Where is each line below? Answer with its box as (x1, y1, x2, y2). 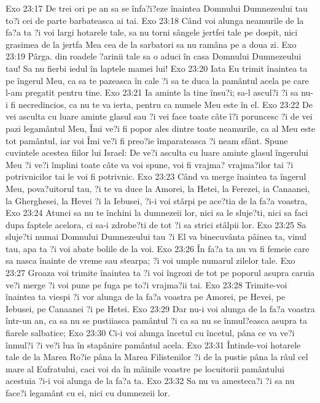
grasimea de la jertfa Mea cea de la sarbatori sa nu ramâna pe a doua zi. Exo (6, 37, 297, 50)
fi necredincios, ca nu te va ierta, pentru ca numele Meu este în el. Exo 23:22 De (10, 98, 313, 110)
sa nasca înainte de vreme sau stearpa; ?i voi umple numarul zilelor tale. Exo (6, 254, 295, 267)
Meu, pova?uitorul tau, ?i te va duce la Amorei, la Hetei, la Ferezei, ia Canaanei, (6, 182, 310, 194)
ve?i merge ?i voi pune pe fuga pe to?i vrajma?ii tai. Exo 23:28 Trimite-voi (6, 278, 287, 291)
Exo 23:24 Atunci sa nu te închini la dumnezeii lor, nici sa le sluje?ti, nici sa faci (6, 206, 308, 219)
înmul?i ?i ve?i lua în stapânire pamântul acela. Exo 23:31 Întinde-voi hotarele (6, 338, 301, 351)
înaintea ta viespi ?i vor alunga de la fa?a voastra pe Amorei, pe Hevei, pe (6, 290, 286, 303)
